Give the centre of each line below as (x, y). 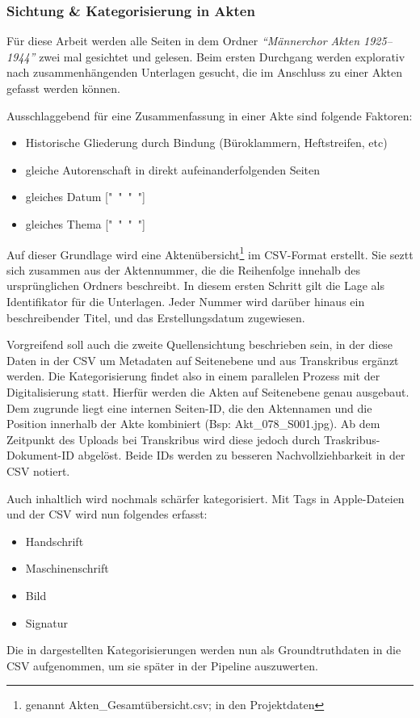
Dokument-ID (40, 455)
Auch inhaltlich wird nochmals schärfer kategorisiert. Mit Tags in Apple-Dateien (206, 498)
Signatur (46, 622)
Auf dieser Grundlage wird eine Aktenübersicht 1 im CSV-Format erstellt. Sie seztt (210, 253)
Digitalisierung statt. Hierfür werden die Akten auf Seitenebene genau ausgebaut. (208, 391)
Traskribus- (352, 439)
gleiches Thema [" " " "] (85, 223)
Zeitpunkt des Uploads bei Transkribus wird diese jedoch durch (164, 439)
